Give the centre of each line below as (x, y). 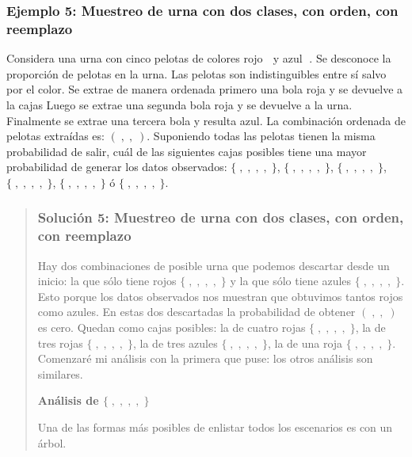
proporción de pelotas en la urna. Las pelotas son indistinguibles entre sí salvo (196, 73)
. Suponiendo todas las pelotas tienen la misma (261, 136)
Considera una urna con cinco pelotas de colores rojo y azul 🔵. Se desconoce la (199, 58)
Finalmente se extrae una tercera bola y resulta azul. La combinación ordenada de (206, 120)
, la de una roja (305, 343)
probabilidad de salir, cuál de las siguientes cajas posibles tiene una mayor (187, 151)
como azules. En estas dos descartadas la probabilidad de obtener (196, 312)
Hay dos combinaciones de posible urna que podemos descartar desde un (214, 265)
